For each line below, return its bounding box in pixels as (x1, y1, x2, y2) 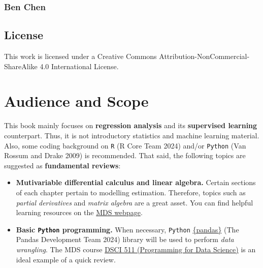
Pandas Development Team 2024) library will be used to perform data (16, 234, 234, 245)
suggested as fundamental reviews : (4, 160, 121, 170)
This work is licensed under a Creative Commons (4, 51, 157, 62)
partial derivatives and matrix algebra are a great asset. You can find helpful (16, 197, 253, 207)
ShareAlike (4, 61, 38, 71)
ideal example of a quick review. (16, 254, 116, 264)
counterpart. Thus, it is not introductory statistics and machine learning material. (4, 130, 259, 140)
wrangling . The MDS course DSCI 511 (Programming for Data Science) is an (16, 244, 256, 255)
